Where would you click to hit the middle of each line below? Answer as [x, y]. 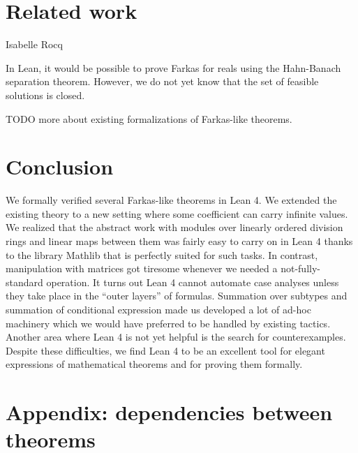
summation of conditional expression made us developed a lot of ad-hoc [158, 309]
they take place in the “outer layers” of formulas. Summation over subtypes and [177, 296]
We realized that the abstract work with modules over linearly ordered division [174, 227]
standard [24, 282]
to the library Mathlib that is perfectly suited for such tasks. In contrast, [162, 254]
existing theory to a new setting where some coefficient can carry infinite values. [177, 213]
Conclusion [60, 166]
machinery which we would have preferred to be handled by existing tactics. [168, 323]
